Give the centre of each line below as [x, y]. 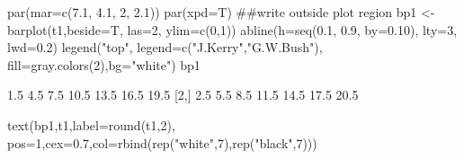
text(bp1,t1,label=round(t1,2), [91, 124]
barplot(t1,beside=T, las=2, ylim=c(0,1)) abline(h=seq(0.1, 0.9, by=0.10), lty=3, [232, 29]
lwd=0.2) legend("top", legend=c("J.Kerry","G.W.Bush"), [165, 47]
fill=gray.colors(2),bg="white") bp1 [104, 64]
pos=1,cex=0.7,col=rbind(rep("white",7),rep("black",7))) [162, 142]
